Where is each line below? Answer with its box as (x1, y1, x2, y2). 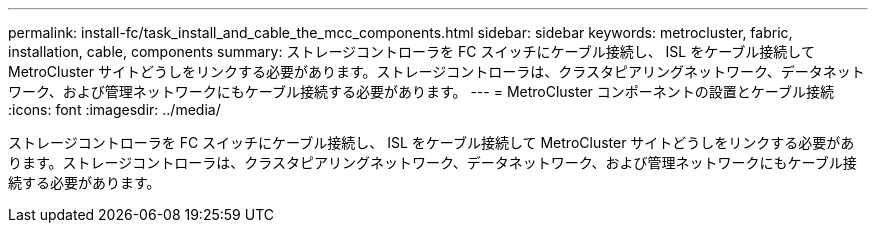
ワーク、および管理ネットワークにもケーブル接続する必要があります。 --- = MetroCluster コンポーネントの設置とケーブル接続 (8, 83, 834, 100)
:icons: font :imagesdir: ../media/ (8, 101, 221, 118)
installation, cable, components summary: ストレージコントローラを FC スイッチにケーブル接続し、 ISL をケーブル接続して (8, 43, 815, 60)
